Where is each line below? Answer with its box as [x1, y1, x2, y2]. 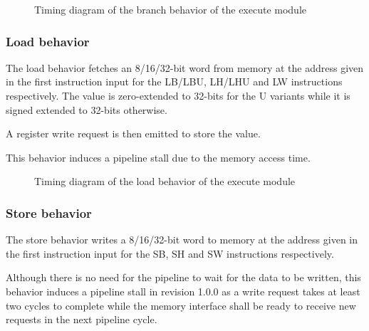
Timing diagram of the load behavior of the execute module [34, 174, 296, 189]
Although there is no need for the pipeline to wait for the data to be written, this [6, 270, 361, 285]
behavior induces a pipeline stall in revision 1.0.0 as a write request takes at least [6, 283, 360, 298]
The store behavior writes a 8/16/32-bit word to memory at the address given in [6, 232, 358, 247]
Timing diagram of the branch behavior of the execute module [34, 2, 307, 16]
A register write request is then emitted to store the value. [6, 126, 261, 141]
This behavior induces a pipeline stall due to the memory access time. [6, 149, 311, 164]
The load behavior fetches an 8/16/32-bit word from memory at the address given [6, 60, 364, 75]
